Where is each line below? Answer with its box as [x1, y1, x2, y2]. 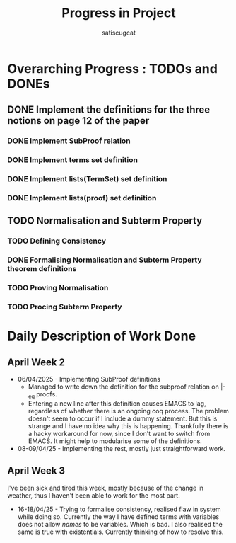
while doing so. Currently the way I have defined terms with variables [17, 512, 220, 521]
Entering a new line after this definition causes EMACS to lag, [28, 399, 206, 408]
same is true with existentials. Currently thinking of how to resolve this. [17, 527, 224, 536]
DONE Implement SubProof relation [7, 136, 131, 146]
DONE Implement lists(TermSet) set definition [7, 174, 167, 184]
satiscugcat [101, 28, 136, 37]
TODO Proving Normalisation [7, 283, 109, 293]
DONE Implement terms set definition [7, 155, 138, 165]
